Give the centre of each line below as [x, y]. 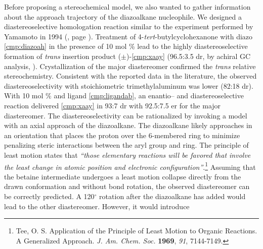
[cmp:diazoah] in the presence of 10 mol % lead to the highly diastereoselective [126, 46]
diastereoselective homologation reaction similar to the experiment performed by [129, 26]
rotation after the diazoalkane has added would [172, 196]
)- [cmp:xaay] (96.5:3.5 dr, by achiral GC [189, 56]
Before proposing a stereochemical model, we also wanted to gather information [127, 7]
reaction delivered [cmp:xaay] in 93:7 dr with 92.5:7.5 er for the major [113, 105]
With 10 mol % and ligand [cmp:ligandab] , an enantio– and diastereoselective [124, 96]
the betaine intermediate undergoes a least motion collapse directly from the [123, 176]
